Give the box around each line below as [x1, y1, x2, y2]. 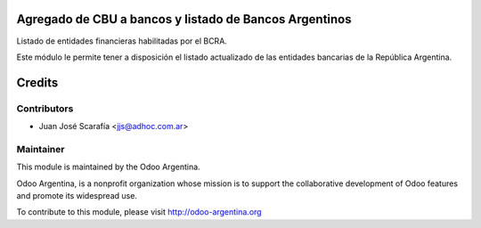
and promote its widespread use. [16, 190, 138, 200]
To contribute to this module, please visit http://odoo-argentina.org [16, 207, 262, 217]
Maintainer [16, 142, 65, 155]
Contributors [16, 102, 74, 115]
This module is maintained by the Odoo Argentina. [16, 161, 200, 173]
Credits [16, 75, 59, 90]
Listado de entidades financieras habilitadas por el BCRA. [16, 36, 227, 46]
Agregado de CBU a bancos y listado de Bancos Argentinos [16, 12, 352, 27]
